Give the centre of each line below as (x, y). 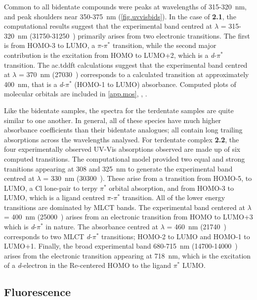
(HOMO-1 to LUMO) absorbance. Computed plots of (155, 84)
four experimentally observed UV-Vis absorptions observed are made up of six (122, 149)
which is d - (20, 227)
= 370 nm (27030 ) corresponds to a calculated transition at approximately (134, 74)
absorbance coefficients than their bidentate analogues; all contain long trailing (123, 130)
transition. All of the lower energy (174, 197)
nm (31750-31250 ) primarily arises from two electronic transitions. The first (134, 35)
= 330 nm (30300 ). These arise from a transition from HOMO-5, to (148, 178)
